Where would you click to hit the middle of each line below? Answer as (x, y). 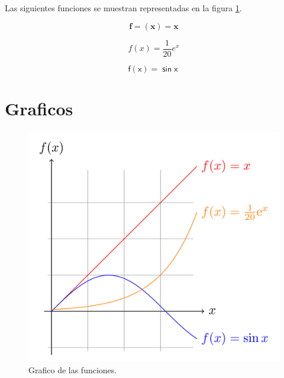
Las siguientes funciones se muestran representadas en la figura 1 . (123, 8)
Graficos (39, 108)
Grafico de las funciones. (73, 369)
